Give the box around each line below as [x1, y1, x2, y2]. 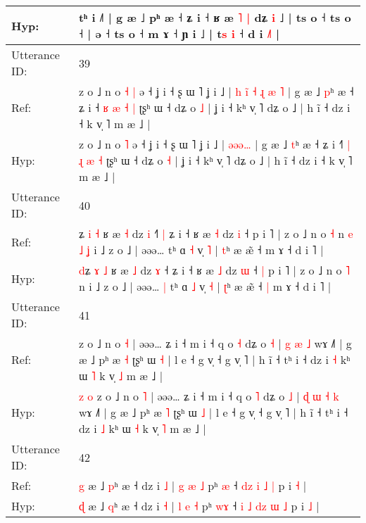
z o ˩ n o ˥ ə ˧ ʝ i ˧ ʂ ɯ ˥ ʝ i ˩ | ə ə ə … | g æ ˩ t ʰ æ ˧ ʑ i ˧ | [78, 136, 351, 152]
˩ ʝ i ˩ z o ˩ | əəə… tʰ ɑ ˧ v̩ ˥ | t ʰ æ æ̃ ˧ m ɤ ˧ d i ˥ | [78, 241, 324, 258]
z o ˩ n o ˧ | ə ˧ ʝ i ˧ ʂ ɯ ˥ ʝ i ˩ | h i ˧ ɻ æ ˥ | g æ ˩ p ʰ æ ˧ [78, 83, 354, 99]
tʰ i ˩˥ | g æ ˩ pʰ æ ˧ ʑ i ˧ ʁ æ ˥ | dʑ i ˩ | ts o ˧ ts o [78, 9, 351, 25]
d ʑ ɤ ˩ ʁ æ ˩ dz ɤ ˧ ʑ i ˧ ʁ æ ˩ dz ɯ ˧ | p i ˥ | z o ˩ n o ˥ [78, 262, 351, 278]
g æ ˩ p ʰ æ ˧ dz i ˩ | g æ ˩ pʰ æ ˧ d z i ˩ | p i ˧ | [78, 477, 307, 493]
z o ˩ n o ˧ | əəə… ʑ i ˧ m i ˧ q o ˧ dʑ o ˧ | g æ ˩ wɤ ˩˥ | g [78, 335, 352, 351]
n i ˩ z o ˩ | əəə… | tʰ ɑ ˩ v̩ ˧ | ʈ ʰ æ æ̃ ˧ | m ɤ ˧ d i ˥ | [78, 278, 332, 294]
